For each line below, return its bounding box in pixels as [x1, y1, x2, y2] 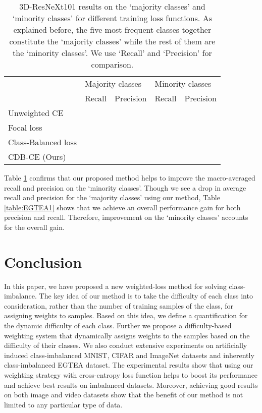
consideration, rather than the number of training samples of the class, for [4, 300, 234, 311]
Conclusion [4, 251, 82, 272]
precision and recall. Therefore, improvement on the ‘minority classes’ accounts [4, 212, 248, 222]
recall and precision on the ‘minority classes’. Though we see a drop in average [4, 182, 246, 193]
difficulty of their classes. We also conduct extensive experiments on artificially [4, 340, 247, 350]
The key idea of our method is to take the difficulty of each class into [39, 290, 253, 301]
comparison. [91, 58, 134, 70]
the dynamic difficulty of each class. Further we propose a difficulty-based [4, 320, 232, 331]
